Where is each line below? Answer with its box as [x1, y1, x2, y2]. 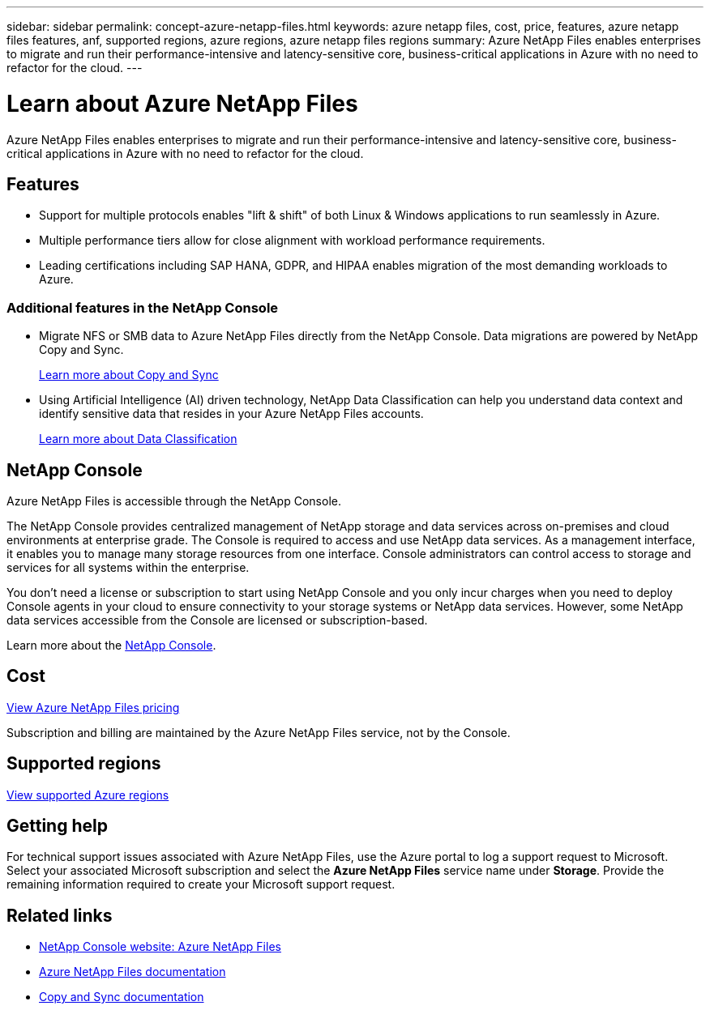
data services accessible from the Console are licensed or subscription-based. [6, 612, 428, 627]
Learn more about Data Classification [39, 432, 237, 446]
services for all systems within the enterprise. [6, 560, 250, 574]
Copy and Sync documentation [39, 990, 204, 1004]
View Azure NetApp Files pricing [6, 700, 180, 714]
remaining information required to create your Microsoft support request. [6, 877, 396, 892]
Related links [6, 905, 113, 926]
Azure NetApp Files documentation [39, 965, 226, 979]
